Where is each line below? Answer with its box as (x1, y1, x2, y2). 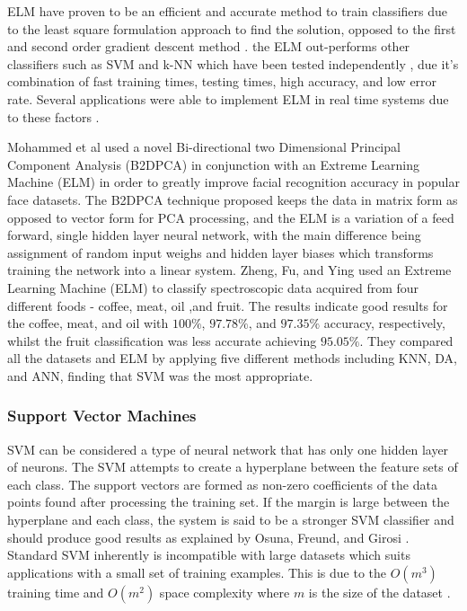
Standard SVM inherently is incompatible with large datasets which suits (7, 545, 410, 564)
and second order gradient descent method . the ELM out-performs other (7, 37, 410, 56)
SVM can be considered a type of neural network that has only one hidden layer (7, 439, 449, 458)
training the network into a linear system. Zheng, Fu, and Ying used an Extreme (7, 261, 452, 279)
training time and (7, 582, 104, 601)
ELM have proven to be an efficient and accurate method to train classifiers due (7, 2, 447, 20)
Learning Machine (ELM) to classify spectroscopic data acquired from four (7, 278, 419, 297)
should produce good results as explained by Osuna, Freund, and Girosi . (7, 527, 410, 546)
